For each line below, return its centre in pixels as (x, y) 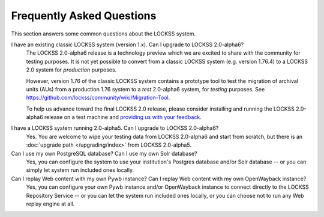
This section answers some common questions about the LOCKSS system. (103, 34)
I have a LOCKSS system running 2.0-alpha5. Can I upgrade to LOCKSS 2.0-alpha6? (115, 128)
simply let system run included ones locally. (80, 170)
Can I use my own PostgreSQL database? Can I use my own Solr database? (104, 153)
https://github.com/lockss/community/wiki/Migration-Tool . (98, 98)
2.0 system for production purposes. (71, 70)
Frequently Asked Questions (84, 16)
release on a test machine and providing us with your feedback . (123, 117)
